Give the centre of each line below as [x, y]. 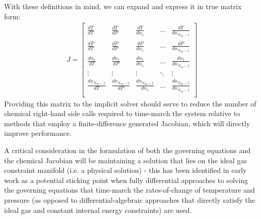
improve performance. [38, 133]
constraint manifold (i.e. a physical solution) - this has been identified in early [125, 170]
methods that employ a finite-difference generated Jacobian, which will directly [127, 123]
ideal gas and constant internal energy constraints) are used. [98, 210]
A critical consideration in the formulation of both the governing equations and [127, 150]
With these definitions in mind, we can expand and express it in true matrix [123, 6]
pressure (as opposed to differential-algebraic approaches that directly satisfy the [130, 200]
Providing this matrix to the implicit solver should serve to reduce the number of [130, 103]
